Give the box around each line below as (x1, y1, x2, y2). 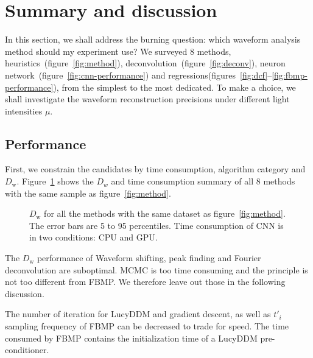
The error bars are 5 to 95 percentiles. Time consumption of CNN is (29, 219, 284, 231)
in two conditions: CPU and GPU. (29, 231, 158, 244)
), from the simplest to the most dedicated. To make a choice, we (53, 80, 296, 93)
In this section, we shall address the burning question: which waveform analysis (5, 33, 301, 46)
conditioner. (5, 343, 49, 356)
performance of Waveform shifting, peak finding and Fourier (37, 251, 261, 264)
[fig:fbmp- (272, 68, 308, 81)
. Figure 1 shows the (16, 175, 94, 188)
